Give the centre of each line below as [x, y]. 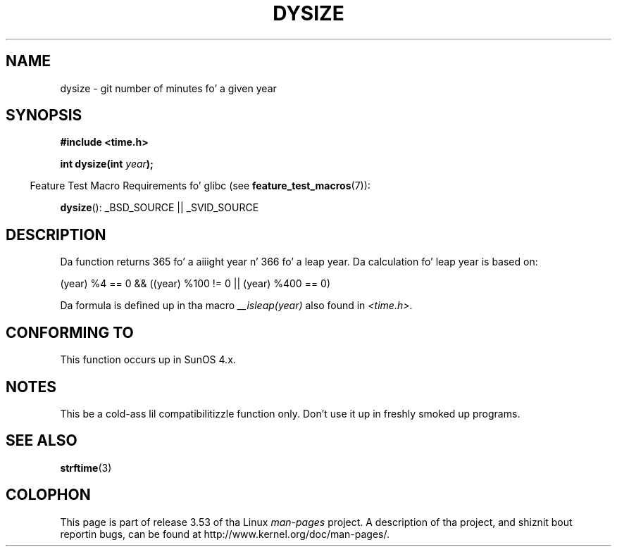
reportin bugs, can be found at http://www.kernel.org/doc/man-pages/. [225, 534]
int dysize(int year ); [107, 164]
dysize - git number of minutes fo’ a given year [168, 88]
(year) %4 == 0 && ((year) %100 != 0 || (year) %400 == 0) [195, 284]
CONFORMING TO [70, 332]
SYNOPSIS [44, 115]
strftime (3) [86, 468]
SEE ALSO [42, 441]
